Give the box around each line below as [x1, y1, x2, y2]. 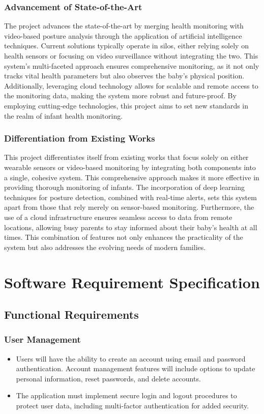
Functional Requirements [4, 307, 139, 322]
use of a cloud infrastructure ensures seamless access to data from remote [4, 211, 232, 222]
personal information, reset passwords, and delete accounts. [16, 373, 201, 383]
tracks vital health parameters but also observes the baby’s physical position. [4, 70, 245, 81]
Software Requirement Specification [4, 271, 260, 292]
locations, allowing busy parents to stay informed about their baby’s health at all [4, 222, 257, 232]
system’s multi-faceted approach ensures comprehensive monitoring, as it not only [4, 60, 259, 71]
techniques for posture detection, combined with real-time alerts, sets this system [4, 191, 257, 202]
